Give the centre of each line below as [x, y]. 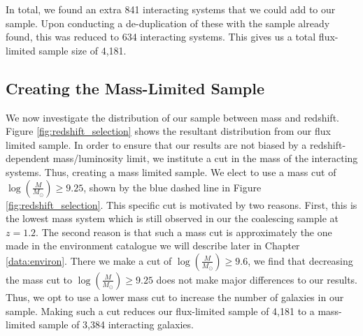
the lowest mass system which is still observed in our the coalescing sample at [172, 218]
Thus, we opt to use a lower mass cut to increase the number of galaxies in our [175, 297]
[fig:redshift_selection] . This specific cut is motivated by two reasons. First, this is [181, 204]
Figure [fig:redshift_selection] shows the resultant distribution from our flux [168, 131]
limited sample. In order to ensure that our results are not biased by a [156, 144]
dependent [28, 158]
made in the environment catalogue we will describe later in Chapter [153, 246]
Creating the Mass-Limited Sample [135, 88]
